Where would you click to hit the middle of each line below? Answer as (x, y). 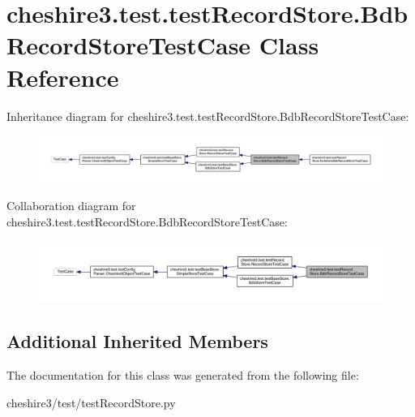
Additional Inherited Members (137, 341)
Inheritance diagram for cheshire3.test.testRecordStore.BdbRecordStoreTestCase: (208, 116)
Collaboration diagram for (71, 206)
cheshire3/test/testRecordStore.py (91, 402)
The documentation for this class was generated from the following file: (183, 375)
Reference (63, 77)
